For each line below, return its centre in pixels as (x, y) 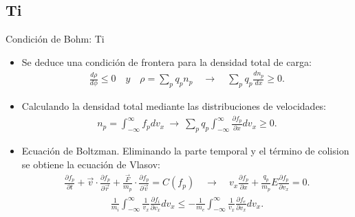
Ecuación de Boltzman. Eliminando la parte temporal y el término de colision (185, 151)
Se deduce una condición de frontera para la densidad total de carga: (166, 61)
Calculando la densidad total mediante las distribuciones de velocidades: (174, 105)
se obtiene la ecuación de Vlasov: (91, 164)
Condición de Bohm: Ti (55, 39)
